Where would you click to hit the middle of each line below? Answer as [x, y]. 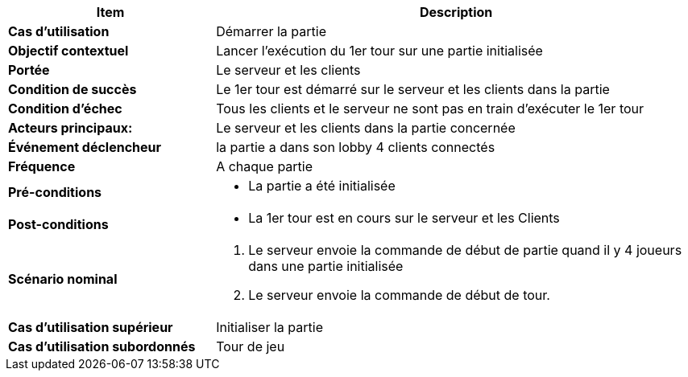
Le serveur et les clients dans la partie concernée [366, 128]
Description [456, 12]
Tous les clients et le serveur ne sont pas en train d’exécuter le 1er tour [430, 109]
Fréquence [42, 166]
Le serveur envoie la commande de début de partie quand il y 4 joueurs [465, 250]
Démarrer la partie [271, 31]
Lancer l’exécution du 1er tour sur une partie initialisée [379, 51]
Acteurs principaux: [70, 128]
